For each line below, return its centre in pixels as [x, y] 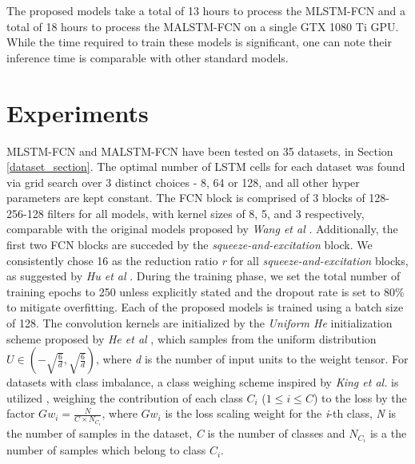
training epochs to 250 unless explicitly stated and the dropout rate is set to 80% [206, 291]
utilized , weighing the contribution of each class [125, 397]
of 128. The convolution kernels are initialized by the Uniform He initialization [200, 323]
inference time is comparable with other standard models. [148, 57]
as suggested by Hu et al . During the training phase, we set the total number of [204, 276]
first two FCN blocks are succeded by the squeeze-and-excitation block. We [190, 245]
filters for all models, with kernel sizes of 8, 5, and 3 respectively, [206, 213]
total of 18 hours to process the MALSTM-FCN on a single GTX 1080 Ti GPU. [203, 26]
